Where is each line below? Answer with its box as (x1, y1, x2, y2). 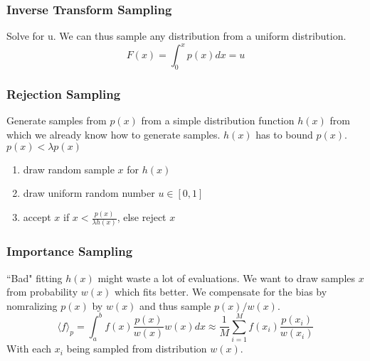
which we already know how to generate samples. (6, 126, 221, 141)
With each (6, 341, 51, 356)
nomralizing (6, 298, 58, 313)
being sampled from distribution (66, 341, 207, 356)
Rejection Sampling (6, 85, 121, 103)
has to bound (255, 126, 313, 141)
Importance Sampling (6, 242, 133, 260)
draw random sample (23, 161, 115, 176)
